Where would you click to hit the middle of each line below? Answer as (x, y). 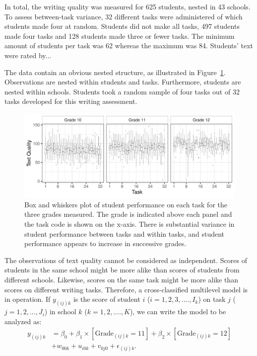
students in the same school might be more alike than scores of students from (122, 270)
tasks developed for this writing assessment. (71, 101)
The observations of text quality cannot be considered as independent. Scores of (126, 260)
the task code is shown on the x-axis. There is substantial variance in (129, 224)
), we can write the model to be (178, 311)
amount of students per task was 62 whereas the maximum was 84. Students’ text (129, 45)
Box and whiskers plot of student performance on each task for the (126, 204)
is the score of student (107, 299)
